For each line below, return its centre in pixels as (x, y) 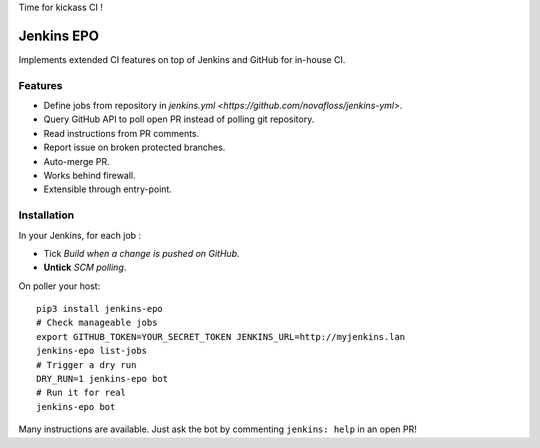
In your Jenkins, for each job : (80, 235)
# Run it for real (81, 393)
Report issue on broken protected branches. (134, 147)
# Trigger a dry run (86, 364)
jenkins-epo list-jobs (92, 351)
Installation (46, 215)
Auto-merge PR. (76, 161)
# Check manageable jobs (97, 323)
